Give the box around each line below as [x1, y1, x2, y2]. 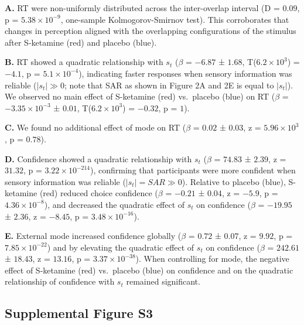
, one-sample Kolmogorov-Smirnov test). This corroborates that [60, 13, 289, 25]
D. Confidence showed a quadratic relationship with [5, 152, 192, 165]
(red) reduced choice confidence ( [39, 187, 158, 199]
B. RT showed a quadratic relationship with [5, 56, 163, 68]
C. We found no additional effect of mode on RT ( [5, 121, 186, 134]
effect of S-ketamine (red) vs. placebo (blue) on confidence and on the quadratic [5, 264, 293, 276]
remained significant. [126, 275, 200, 288]
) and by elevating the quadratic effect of [47, 241, 194, 253]
